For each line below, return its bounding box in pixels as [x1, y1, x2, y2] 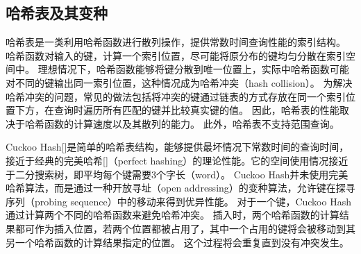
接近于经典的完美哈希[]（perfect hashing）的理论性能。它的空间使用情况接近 [6, 153, 349, 167]
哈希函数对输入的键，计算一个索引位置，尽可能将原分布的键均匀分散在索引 [6, 48, 346, 62]
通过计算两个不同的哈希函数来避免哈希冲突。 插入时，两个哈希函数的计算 [6, 208, 339, 222]
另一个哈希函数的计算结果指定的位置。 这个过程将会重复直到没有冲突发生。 [6, 235, 349, 249]
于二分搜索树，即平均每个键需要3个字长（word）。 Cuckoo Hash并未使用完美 [6, 167, 349, 181]
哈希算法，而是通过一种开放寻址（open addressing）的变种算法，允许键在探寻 [6, 180, 355, 195]
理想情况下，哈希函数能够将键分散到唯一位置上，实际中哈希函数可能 [37, 62, 349, 76]
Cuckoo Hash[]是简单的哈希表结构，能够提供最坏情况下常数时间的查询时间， [6, 139, 349, 154]
